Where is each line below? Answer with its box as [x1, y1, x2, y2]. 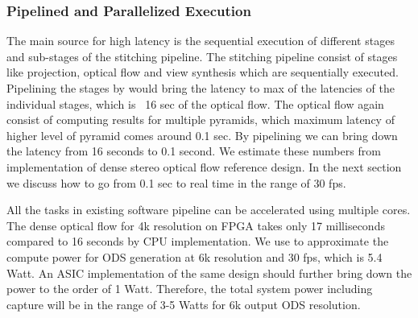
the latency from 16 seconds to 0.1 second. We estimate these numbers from [6, 142, 381, 159]
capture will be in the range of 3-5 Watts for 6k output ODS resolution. [6, 295, 361, 312]
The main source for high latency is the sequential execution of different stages [6, 32, 395, 49]
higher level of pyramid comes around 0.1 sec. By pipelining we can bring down [6, 126, 398, 143]
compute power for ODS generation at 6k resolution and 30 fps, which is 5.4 [6, 248, 383, 265]
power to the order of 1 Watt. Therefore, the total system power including [6, 280, 373, 297]
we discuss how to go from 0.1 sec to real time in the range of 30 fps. [6, 174, 346, 191]
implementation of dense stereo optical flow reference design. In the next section [6, 158, 402, 175]
